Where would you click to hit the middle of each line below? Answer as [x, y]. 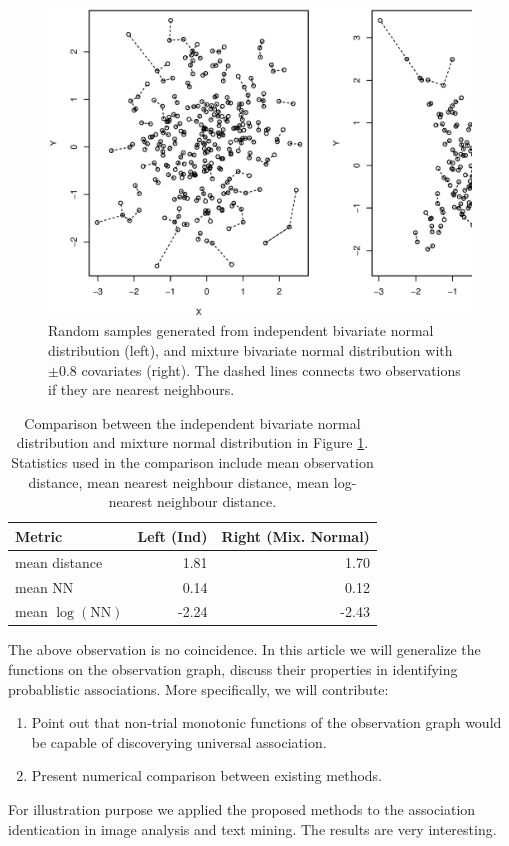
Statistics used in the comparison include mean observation [192, 462]
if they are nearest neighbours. [141, 389]
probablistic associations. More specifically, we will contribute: [198, 688]
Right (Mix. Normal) [295, 535]
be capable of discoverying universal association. [179, 741]
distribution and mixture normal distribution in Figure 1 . [192, 442]
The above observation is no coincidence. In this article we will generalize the [244, 649]
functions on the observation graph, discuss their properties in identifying [233, 669]
